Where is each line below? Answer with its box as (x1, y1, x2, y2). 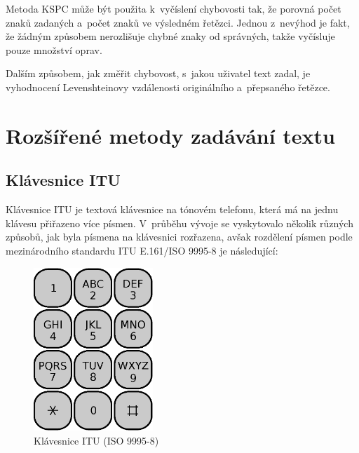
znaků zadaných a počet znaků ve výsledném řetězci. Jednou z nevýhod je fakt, (6, 15, 350, 29)
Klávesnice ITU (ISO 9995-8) (34, 433, 159, 447)
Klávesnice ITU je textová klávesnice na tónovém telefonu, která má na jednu (6, 202, 339, 217)
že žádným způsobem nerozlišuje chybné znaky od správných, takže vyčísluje (6, 29, 335, 43)
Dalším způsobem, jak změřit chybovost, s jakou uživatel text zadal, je (6, 66, 311, 81)
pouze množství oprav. (6, 42, 102, 57)
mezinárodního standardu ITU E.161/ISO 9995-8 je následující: (6, 243, 278, 257)
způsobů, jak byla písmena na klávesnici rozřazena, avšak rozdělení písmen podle (6, 229, 353, 244)
